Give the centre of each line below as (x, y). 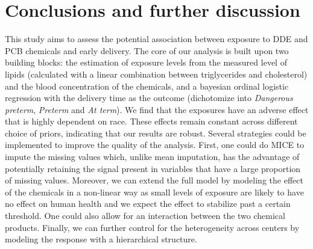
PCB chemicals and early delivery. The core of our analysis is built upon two (147, 50)
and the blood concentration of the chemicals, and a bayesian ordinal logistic (147, 86)
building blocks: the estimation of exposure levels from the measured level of (146, 62)
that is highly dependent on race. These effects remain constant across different (151, 121)
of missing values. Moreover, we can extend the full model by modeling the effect (154, 180)
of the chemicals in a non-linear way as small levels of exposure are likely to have (154, 192)
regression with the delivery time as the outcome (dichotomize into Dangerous (149, 98)
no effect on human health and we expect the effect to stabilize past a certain (148, 204)
